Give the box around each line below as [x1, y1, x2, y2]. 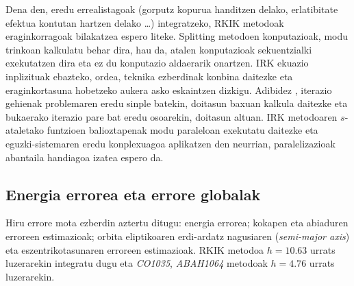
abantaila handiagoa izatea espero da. [5, 150, 164, 164]
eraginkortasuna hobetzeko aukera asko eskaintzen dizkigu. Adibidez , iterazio [5, 82, 332, 97]
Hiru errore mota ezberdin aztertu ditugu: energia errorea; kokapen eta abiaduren [5, 215, 349, 230]
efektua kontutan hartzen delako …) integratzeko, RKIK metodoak [5, 15, 284, 29]
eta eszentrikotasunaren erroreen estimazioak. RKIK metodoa [5, 242, 264, 257]
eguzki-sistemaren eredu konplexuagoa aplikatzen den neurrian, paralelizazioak [5, 136, 336, 150]
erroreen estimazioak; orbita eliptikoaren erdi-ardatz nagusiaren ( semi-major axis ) [5, 228, 350, 243]
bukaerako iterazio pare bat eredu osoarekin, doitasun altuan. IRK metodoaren [5, 109, 338, 123]
